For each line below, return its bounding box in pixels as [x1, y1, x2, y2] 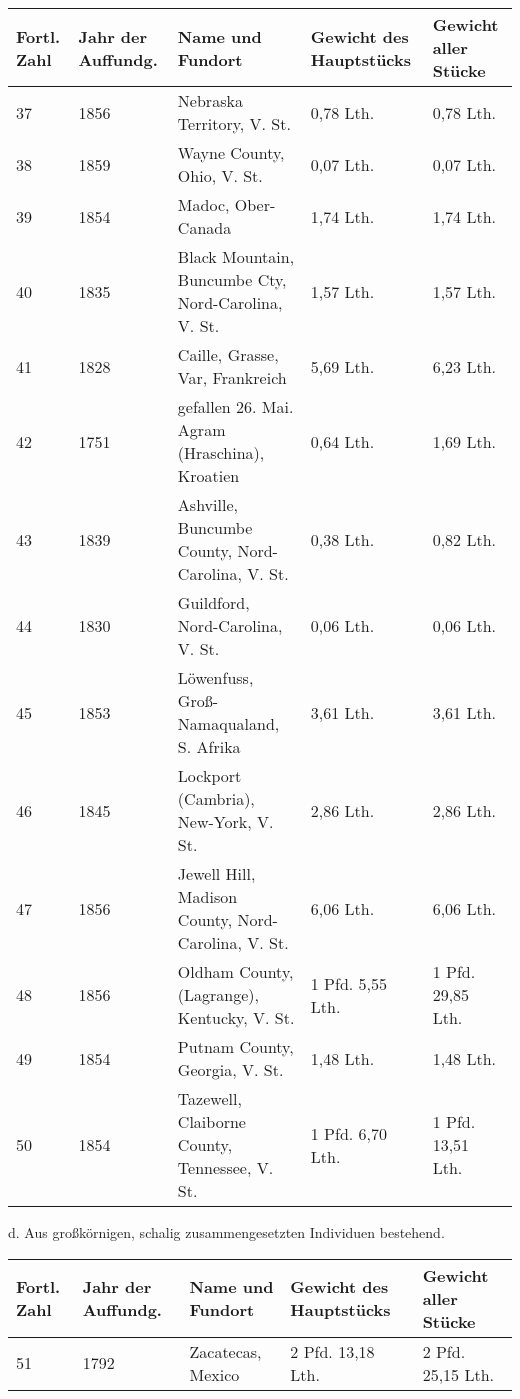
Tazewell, [177, 1087, 242, 1110]
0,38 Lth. [310, 527, 375, 551]
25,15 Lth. [422, 1362, 494, 1386]
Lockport [177, 764, 242, 787]
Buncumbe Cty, [177, 268, 287, 291]
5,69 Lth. [310, 354, 375, 378]
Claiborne [177, 1110, 246, 1133]
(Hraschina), [177, 441, 265, 464]
